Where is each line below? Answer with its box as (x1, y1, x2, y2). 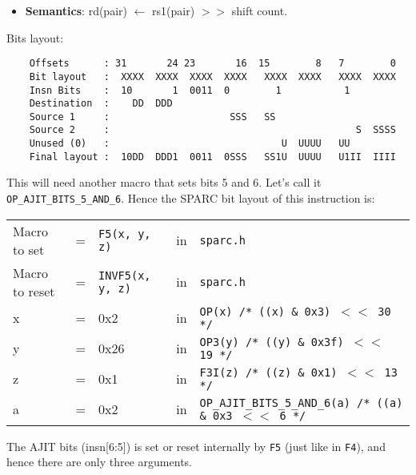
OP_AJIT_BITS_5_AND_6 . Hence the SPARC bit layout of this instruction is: (6, 190, 375, 207)
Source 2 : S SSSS (29, 124, 396, 136)
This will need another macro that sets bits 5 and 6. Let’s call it (6, 174, 322, 191)
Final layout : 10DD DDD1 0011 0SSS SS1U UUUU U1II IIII (29, 151, 396, 163)
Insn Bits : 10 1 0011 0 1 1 (29, 84, 350, 96)
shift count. (231, 2, 288, 18)
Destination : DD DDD (29, 98, 173, 110)
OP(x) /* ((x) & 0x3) (199, 304, 331, 318)
